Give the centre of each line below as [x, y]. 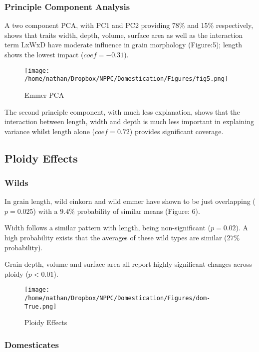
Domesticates [32, 344]
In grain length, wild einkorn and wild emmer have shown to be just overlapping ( [130, 201]
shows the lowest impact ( [44, 54]
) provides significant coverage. [176, 131]
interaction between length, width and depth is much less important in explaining [129, 121]
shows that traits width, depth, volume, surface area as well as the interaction [124, 35]
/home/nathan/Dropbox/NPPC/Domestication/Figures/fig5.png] [127, 79]
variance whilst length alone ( [50, 131]
